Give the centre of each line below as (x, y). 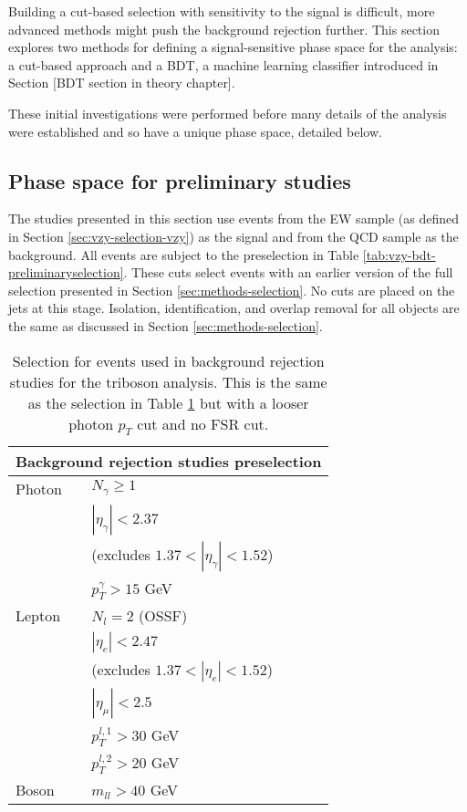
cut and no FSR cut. (203, 423)
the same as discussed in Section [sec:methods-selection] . (166, 325)
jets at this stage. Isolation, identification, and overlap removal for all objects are (234, 308)
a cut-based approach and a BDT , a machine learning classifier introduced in (223, 64)
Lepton (38, 615)
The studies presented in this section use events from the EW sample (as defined (234, 219)
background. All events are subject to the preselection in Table (184, 254)
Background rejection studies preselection (169, 461)
